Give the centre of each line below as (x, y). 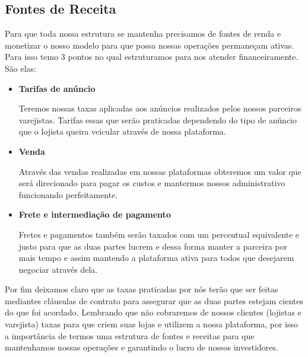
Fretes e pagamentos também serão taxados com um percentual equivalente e (159, 234)
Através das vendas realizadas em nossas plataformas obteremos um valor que (160, 171)
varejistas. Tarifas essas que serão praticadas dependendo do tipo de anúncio (158, 119)
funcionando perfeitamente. (68, 194)
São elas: (20, 68)
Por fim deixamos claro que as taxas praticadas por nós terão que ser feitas (142, 289)
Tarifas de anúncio (57, 88)
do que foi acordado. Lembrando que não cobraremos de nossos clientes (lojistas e (153, 312)
